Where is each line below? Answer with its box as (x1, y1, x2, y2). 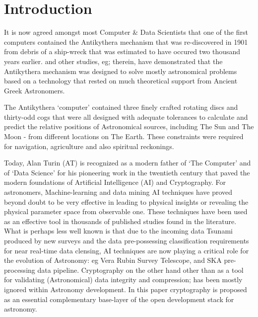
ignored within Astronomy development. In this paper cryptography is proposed (4, 284, 247, 294)
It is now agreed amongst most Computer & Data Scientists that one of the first (4, 27, 248, 37)
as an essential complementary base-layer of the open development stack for (4, 294, 234, 304)
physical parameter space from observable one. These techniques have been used (4, 206, 248, 217)
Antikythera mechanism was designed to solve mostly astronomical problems (4, 66, 237, 76)
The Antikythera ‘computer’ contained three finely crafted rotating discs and (4, 102, 238, 112)
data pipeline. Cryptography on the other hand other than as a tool (37, 264, 244, 275)
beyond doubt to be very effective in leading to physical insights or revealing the (4, 196, 249, 207)
